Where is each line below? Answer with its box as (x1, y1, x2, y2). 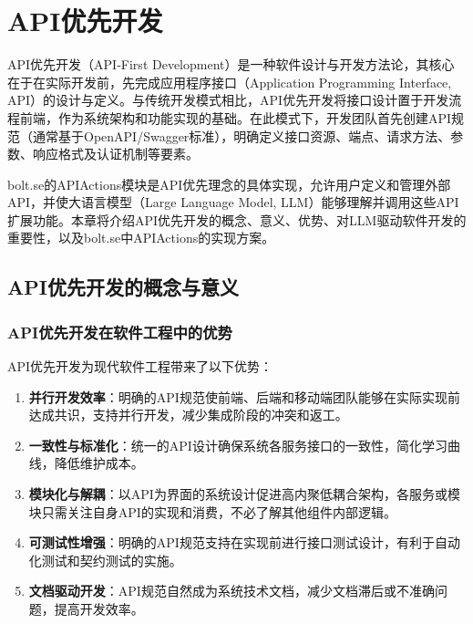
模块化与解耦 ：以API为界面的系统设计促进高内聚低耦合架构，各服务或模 (28, 484, 460, 504)
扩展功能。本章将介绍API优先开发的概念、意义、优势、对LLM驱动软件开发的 (7, 210, 467, 229)
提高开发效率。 (54, 599, 144, 618)
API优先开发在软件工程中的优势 (7, 320, 232, 343)
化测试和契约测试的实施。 (28, 550, 182, 569)
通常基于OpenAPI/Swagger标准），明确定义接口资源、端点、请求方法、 (32, 126, 451, 145)
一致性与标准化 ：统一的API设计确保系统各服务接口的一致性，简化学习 (28, 435, 447, 454)
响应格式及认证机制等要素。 (32, 144, 199, 163)
